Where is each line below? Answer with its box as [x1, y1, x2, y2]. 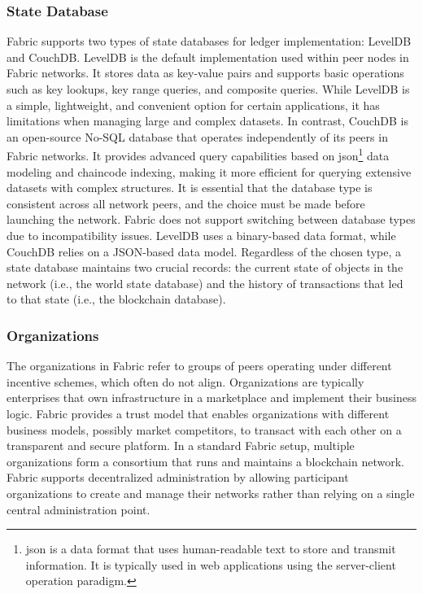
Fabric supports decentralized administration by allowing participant [7, 469, 349, 486]
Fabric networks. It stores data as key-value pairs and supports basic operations [7, 64, 404, 81]
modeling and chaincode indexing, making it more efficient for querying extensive [7, 163, 412, 180]
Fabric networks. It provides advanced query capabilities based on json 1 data [7, 145, 390, 164]
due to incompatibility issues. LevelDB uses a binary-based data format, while [7, 227, 396, 243]
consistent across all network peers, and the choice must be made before [7, 194, 365, 212]
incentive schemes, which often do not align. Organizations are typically [7, 373, 364, 390]
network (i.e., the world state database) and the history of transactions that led [7, 274, 403, 291]
